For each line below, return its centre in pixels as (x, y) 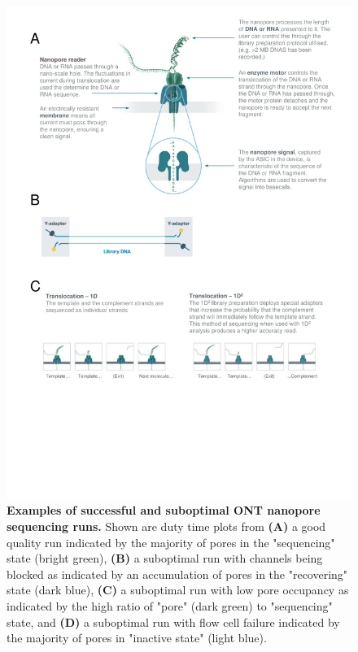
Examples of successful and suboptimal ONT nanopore (164, 510)
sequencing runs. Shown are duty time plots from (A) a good (166, 526)
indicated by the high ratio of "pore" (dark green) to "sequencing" (170, 605)
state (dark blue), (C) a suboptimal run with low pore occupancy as (178, 590)
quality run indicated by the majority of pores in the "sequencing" (171, 542)
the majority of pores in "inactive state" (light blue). (137, 638)
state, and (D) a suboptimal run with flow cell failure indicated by (173, 622)
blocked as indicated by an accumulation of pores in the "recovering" (177, 574)
